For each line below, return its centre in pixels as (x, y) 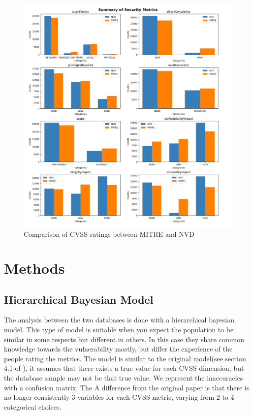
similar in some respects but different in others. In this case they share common (124, 339)
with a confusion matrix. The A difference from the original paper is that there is (127, 387)
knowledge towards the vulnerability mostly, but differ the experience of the (118, 349)
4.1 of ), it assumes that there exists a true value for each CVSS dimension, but (124, 368)
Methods (34, 268)
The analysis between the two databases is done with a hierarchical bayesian (119, 320)
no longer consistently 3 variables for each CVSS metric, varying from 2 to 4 (119, 397)
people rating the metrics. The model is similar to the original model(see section (125, 358)
